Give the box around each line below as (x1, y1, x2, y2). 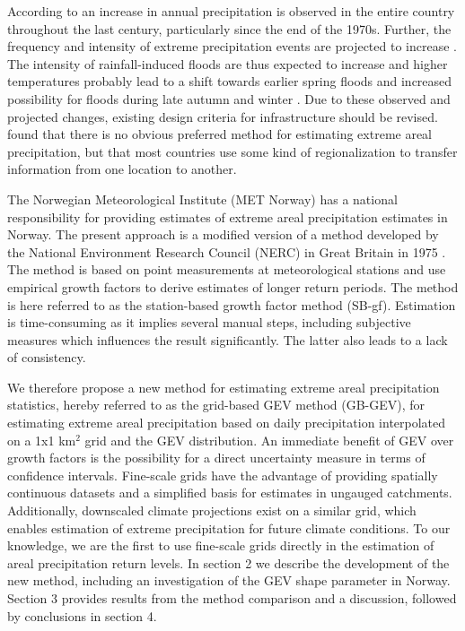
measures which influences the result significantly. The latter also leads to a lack (7, 330, 448, 349)
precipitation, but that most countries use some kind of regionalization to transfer (7, 142, 458, 160)
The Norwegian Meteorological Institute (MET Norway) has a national (7, 189, 398, 208)
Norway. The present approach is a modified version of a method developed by (7, 225, 439, 244)
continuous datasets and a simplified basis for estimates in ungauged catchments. (7, 483, 452, 502)
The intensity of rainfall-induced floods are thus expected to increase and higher (7, 54, 448, 73)
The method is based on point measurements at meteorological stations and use (7, 260, 446, 279)
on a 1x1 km (7, 430, 76, 449)
